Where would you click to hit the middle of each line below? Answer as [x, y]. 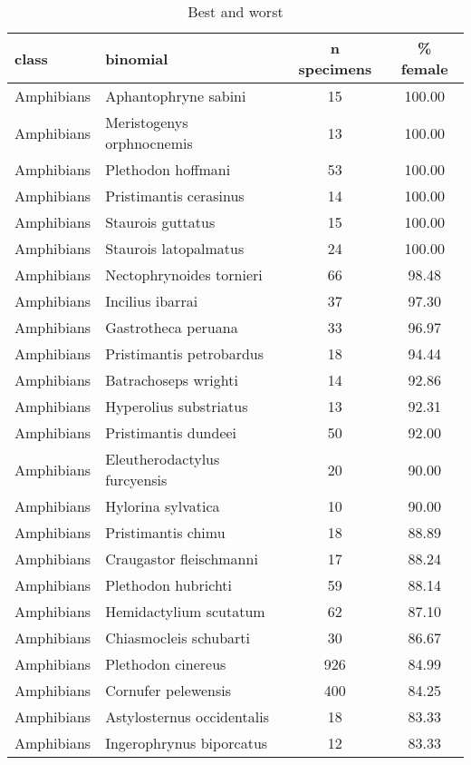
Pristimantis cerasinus [175, 196]
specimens [335, 69]
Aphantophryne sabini [176, 96]
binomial [137, 58]
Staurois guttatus [160, 222]
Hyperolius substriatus [177, 406]
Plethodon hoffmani [168, 169]
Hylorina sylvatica [163, 506]
